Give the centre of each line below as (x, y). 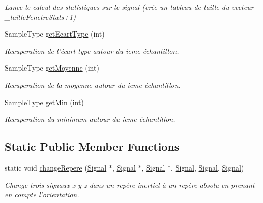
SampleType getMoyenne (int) (52, 68)
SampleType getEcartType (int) (55, 34)
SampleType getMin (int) (44, 102)
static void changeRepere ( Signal (56, 167)
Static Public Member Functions (92, 146)
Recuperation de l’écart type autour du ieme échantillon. (92, 50)
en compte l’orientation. (42, 195)
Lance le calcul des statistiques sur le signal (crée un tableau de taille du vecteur (129, 7)
